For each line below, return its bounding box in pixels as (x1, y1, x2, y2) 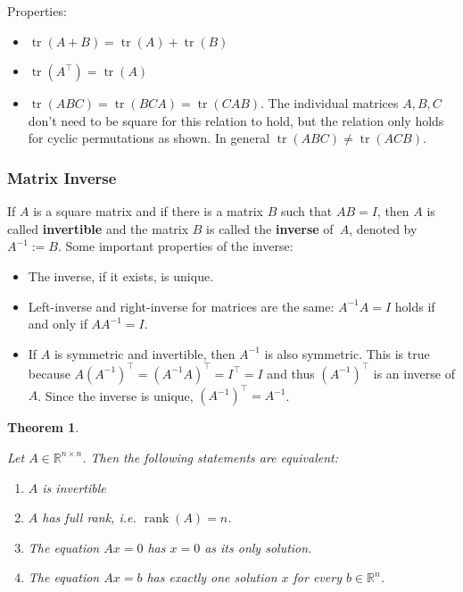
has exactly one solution (146, 568, 277, 587)
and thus (267, 363, 315, 382)
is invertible (42, 478, 106, 496)
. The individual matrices (260, 94, 399, 113)
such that (280, 202, 333, 221)
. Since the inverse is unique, (37, 386, 194, 404)
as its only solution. (204, 538, 312, 556)
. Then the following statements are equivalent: (82, 447, 339, 466)
